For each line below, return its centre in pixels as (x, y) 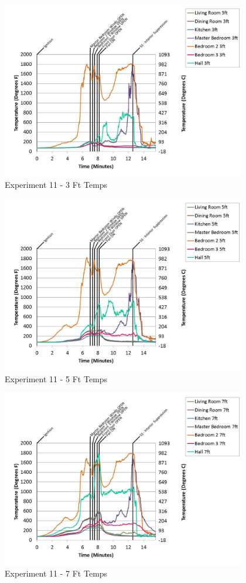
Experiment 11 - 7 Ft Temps (56, 573)
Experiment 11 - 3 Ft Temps (56, 185)
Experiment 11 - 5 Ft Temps (56, 379)
